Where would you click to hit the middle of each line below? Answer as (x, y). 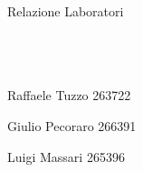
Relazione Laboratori (66, 11)
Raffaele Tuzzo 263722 (69, 95)
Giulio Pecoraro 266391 (72, 125)
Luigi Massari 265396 (66, 156)
